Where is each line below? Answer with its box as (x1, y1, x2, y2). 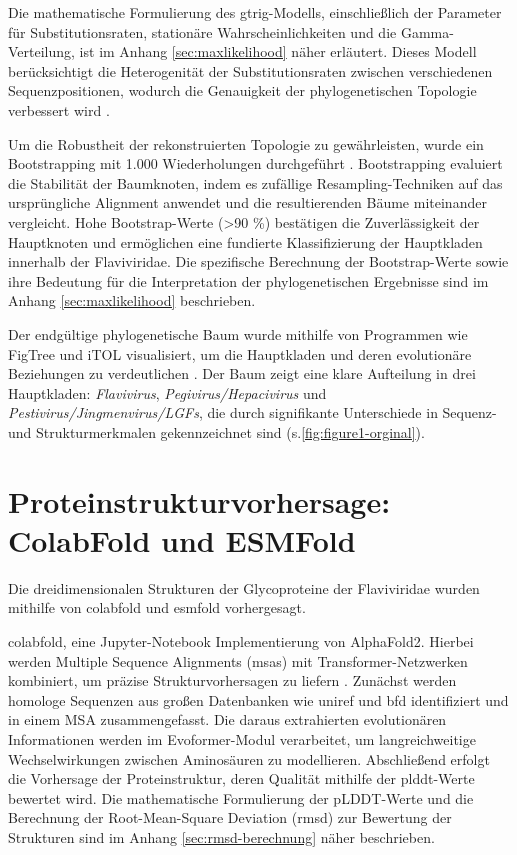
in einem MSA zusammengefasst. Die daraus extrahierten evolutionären (8, 709, 447, 730)
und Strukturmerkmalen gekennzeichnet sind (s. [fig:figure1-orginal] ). (8, 421, 425, 442)
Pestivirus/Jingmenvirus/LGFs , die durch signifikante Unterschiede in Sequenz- (8, 402, 497, 423)
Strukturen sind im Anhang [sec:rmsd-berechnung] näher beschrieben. (8, 826, 435, 847)
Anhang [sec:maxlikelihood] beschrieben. (8, 290, 256, 311)
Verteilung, (8, 41, 75, 62)
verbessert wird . (8, 99, 110, 120)
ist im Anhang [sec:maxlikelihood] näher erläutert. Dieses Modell (79, 41, 477, 62)
